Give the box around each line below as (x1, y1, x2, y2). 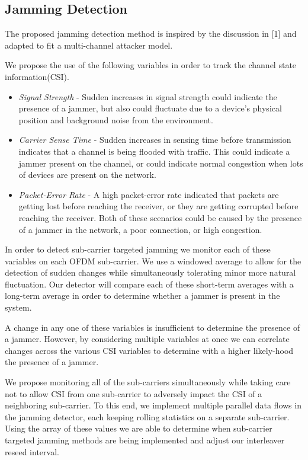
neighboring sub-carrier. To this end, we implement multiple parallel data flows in (5, 399, 301, 411)
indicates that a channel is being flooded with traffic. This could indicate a (18, 145, 290, 157)
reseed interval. (5, 445, 59, 458)
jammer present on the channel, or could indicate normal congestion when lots (18, 156, 303, 169)
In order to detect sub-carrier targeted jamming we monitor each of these (5, 243, 271, 255)
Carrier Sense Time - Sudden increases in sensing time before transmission (18, 133, 291, 146)
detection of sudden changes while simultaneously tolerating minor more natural (5, 266, 296, 279)
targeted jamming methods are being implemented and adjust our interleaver (5, 434, 285, 446)
